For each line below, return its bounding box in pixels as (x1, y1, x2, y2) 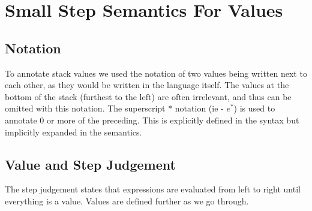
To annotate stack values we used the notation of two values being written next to (5, 67, 307, 79)
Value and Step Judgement (5, 155, 176, 173)
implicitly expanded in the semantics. (5, 125, 142, 138)
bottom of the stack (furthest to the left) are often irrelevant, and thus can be (5, 90, 292, 103)
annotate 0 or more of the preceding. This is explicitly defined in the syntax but (5, 113, 299, 126)
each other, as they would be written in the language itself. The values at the (5, 79, 289, 91)
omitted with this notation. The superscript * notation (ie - (5, 102, 224, 114)
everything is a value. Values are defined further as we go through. (5, 194, 249, 207)
